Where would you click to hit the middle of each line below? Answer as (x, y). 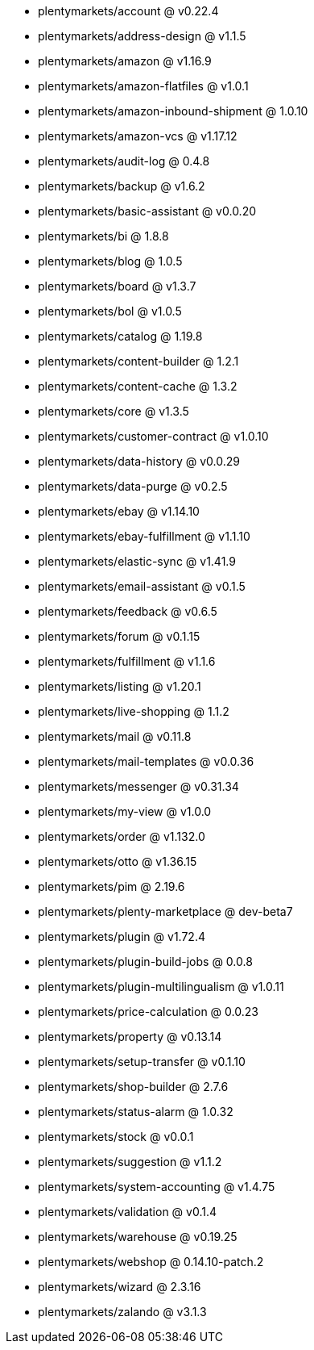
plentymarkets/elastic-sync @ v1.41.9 (137, 561)
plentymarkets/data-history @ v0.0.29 (139, 461)
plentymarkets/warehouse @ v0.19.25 (138, 1237)
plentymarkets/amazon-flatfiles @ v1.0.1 (143, 86)
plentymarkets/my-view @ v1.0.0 (125, 811)
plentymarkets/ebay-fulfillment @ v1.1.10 (144, 536)
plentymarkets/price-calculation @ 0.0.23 (148, 1011)
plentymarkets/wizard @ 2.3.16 (120, 1287)
